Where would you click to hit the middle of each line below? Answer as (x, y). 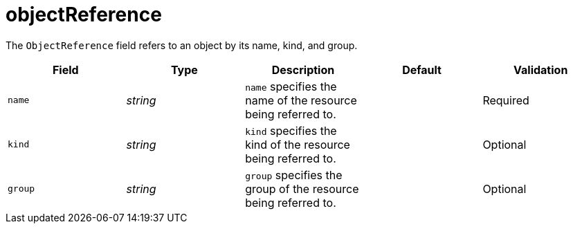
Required (506, 100)
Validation (541, 70)
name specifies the (291, 86)
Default (422, 70)
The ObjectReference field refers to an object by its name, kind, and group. (182, 45)
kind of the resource (298, 144)
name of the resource (301, 100)
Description (303, 70)
